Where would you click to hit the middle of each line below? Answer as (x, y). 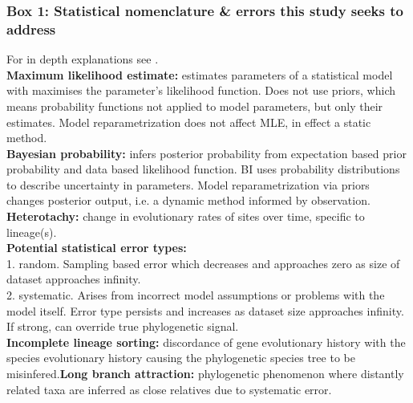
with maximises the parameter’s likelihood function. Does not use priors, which (201, 90)
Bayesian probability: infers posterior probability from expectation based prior (206, 153)
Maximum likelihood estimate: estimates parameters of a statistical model (200, 74)
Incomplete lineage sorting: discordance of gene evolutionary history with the (206, 342)
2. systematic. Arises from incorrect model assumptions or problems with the (196, 295)
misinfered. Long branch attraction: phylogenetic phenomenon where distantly (205, 374)
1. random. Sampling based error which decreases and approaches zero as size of (203, 263)
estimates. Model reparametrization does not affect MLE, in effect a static (189, 122)
